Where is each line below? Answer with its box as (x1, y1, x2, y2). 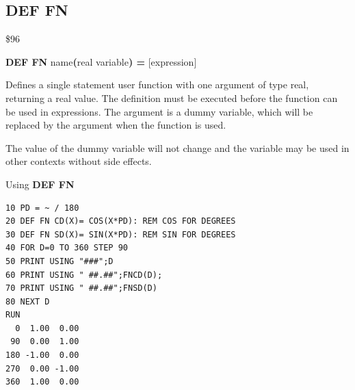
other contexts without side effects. (5, 154, 152, 168)
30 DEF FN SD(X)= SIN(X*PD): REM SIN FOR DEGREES (5, 229, 236, 239)
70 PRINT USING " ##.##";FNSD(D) (5, 283, 157, 294)
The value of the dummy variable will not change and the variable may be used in (5, 140, 350, 155)
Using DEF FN (5, 177, 75, 191)
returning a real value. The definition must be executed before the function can (5, 90, 338, 105)
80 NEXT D (5, 296, 50, 307)
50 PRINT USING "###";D (5, 256, 114, 266)
